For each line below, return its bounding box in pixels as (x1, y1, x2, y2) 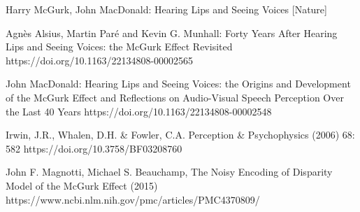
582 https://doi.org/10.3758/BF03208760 (6, 141, 182, 155)
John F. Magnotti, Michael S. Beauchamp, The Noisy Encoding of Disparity (6, 164, 333, 179)
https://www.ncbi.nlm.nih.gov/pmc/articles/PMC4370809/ (6, 192, 260, 206)
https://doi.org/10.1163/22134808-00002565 (6, 52, 194, 67)
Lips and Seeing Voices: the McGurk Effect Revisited (6, 39, 233, 54)
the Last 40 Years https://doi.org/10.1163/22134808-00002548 (6, 104, 272, 118)
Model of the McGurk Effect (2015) (6, 178, 158, 192)
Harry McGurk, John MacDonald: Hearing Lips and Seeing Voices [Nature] (6, 2, 327, 16)
